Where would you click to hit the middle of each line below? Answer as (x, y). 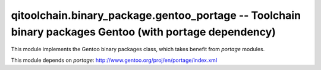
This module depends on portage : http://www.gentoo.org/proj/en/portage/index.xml (114, 60)
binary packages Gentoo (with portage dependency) (144, 32)
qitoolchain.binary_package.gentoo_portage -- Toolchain (156, 15)
